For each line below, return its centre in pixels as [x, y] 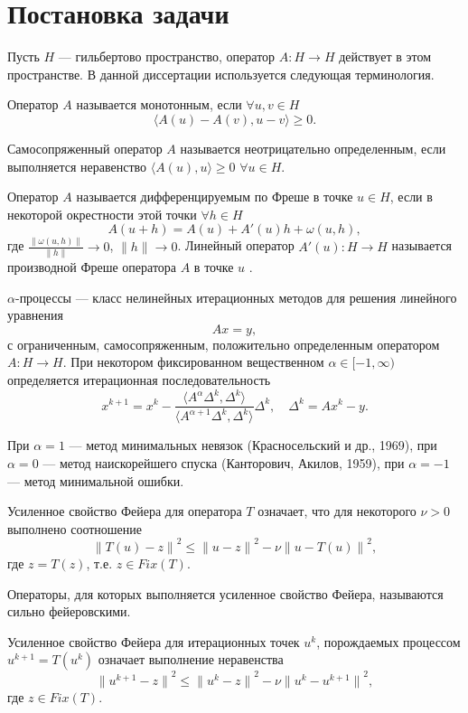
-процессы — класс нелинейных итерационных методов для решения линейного [236, 297]
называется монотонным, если [159, 104]
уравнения [35, 315]
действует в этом [385, 56]
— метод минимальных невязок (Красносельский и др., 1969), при [253, 445]
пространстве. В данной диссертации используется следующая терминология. [221, 74]
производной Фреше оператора [92, 266]
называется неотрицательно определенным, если [313, 148]
